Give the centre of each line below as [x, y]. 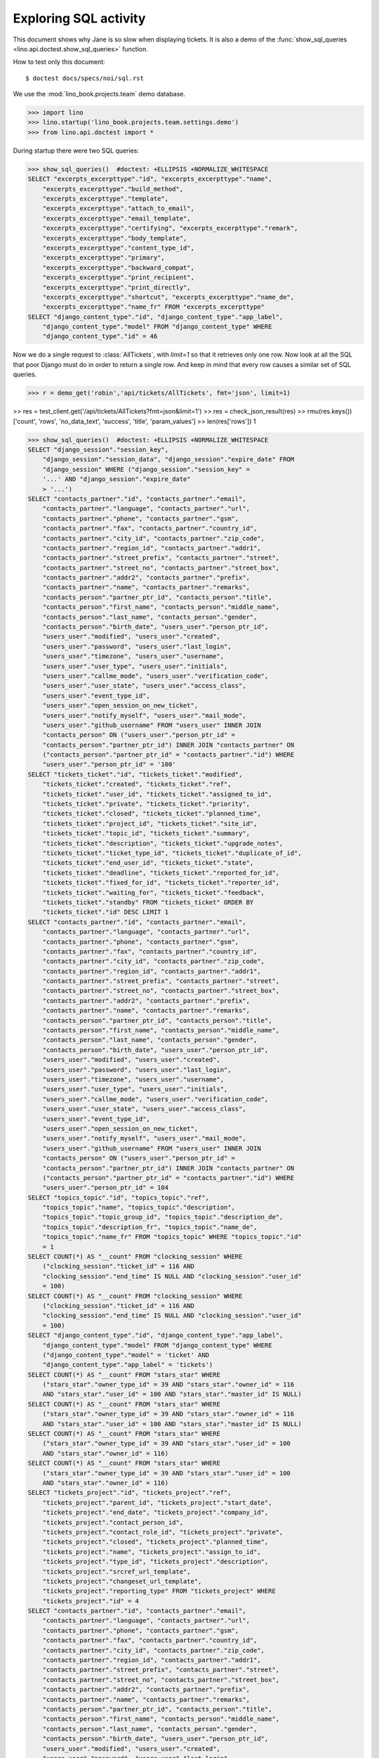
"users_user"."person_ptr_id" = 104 [105, 1188]
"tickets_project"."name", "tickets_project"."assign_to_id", [152, 1552]
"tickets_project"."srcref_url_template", [117, 1571]
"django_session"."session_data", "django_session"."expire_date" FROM [168, 460]
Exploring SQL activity [79, 18]
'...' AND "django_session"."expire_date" [117, 479]
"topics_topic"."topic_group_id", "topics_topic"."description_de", [163, 1217]
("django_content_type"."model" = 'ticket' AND [126, 1355]
